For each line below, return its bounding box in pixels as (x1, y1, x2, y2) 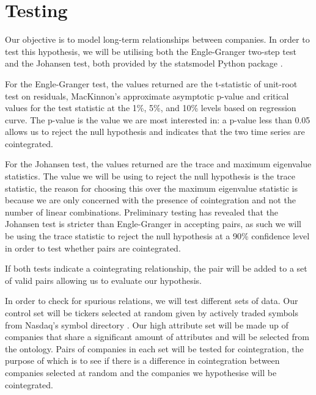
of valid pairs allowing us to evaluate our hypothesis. (5, 274, 202, 286)
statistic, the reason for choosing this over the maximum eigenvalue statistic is (5, 181, 298, 194)
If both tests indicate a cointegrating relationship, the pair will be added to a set (5, 262, 307, 275)
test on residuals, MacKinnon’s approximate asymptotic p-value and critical (5, 89, 289, 102)
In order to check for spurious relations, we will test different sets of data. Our (5, 294, 298, 307)
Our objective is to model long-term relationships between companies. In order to (5, 33, 310, 46)
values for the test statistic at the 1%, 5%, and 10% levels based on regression (5, 101, 296, 114)
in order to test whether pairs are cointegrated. (5, 241, 181, 254)
